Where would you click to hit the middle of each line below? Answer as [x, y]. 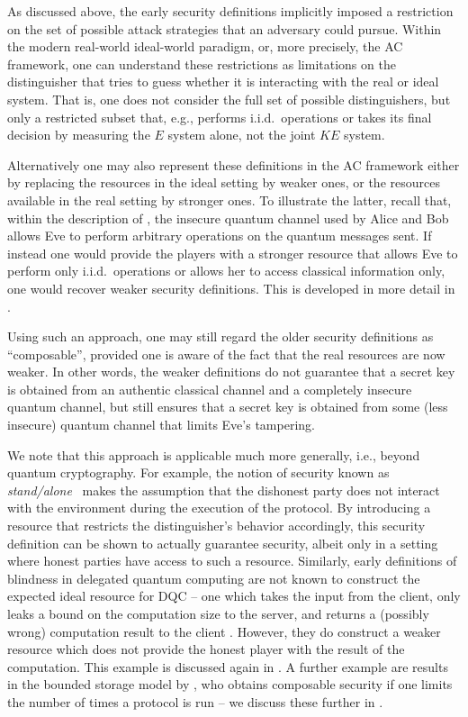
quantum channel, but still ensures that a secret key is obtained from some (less [228, 407]
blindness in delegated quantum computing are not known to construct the [214, 578]
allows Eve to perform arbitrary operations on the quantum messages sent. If [220, 236]
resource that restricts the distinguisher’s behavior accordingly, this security [216, 526]
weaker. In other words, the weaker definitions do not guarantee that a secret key [231, 372]
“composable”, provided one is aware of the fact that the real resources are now [226, 354]
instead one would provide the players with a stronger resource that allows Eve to [233, 253]
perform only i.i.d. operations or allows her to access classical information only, [226, 271]
